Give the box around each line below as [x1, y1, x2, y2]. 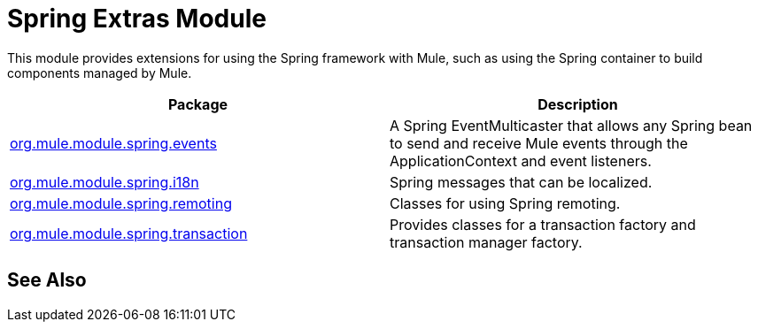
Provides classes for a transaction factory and [390, 215, 696, 233]
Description [538, 95, 618, 113]
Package [167, 95, 228, 113]
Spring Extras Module [7, 4, 267, 34]
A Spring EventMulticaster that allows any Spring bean [390, 116, 753, 134]
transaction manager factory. [390, 233, 583, 251]
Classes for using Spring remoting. [390, 194, 621, 212]
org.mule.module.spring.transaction [10, 224, 248, 242]
